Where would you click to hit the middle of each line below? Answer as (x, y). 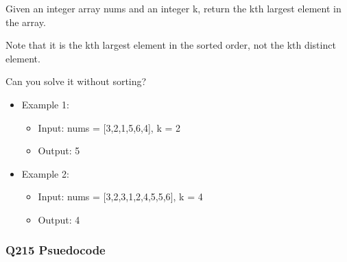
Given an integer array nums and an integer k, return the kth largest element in (173, 8)
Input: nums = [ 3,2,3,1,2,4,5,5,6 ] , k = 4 (120, 196)
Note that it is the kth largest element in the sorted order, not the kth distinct (171, 45)
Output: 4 (59, 219)
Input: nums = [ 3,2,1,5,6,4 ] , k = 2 (109, 127)
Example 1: (45, 104)
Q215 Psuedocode (56, 250)
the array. (26, 22)
